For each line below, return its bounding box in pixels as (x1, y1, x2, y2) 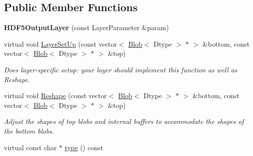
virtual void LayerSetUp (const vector (4, 38, 117, 49)
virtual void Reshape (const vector (4, 90, 107, 101)
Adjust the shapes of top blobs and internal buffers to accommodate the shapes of (4, 116, 244, 126)
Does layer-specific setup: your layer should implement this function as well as (4, 64, 237, 74)
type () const (64, 142, 103, 152)
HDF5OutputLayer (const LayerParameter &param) (4, 22, 169, 33)
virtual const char (4, 142, 57, 152)
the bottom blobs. (4, 125, 54, 136)
